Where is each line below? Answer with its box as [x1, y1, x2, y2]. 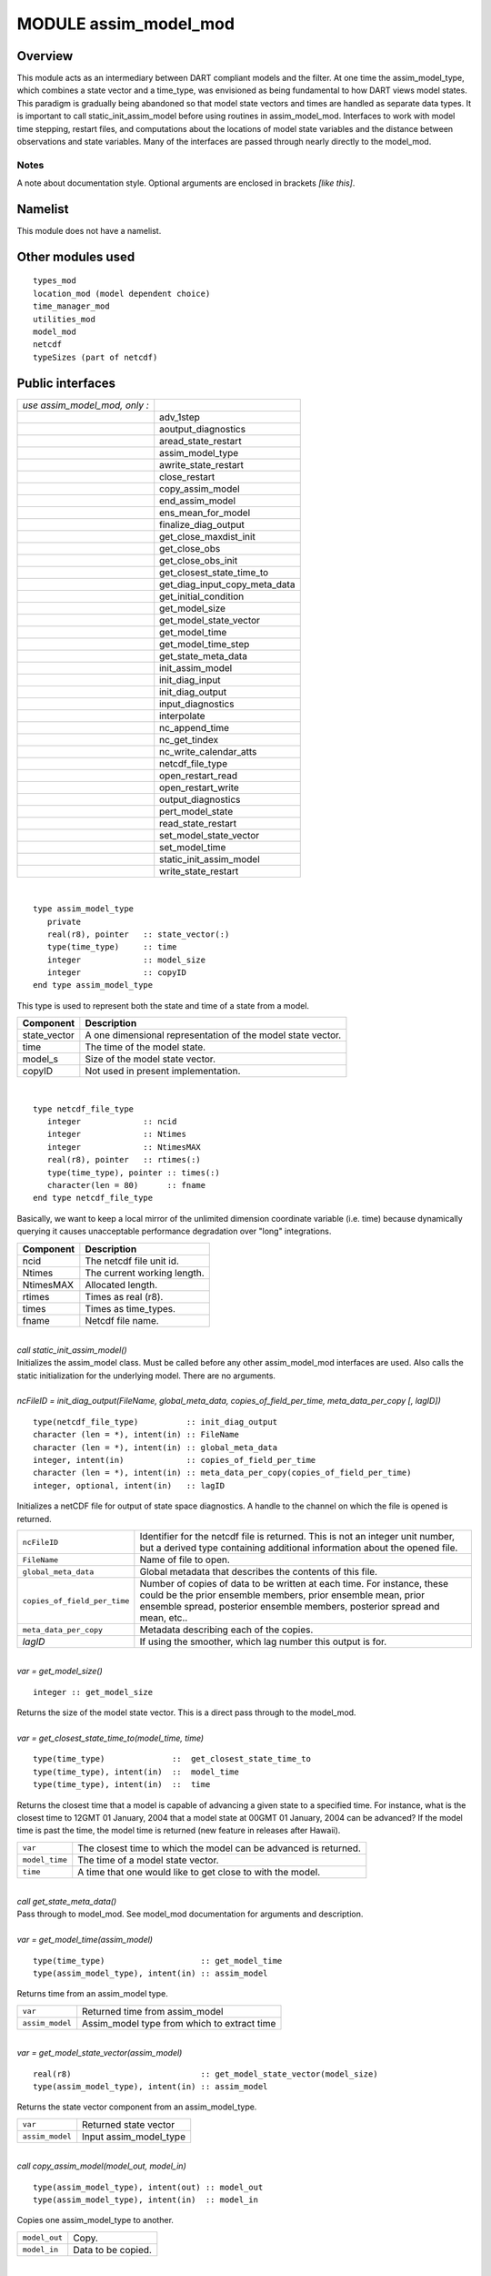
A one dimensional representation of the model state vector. [85, 1029, 342, 1041]
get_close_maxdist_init [159, 530, 256, 543]
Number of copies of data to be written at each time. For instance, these [139, 1578, 449, 1590]
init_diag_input [159, 674, 222, 686]
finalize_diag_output [159, 518, 245, 531]
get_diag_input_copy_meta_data [159, 578, 296, 591]
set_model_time [159, 840, 226, 853]
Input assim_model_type [82, 2130, 186, 2143]
